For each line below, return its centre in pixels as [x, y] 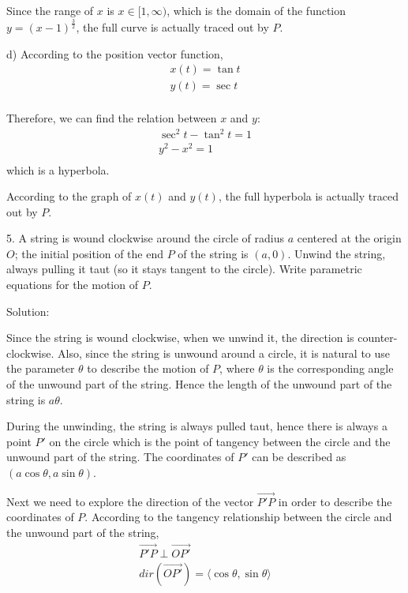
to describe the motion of [148, 368]
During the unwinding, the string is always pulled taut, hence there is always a [197, 426]
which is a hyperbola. [58, 169]
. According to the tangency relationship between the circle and [238, 517]
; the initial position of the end [89, 253]
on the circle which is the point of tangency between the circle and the [220, 441]
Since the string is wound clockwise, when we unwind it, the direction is [180, 338]
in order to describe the [335, 501]
